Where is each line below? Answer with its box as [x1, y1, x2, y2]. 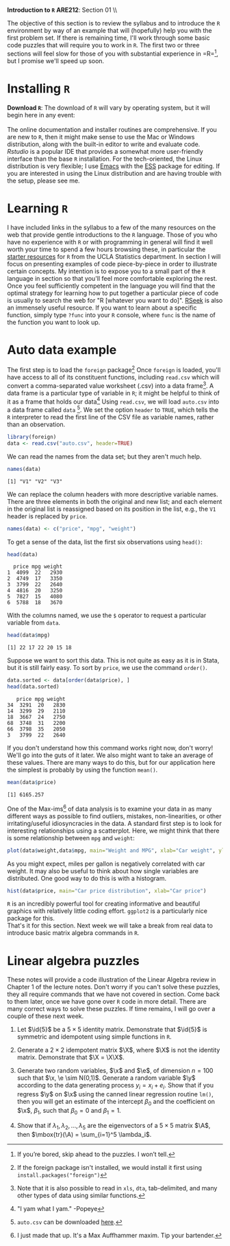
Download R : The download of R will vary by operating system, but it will [7, 103, 210, 112]
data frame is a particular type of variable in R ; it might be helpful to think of [7, 389, 220, 397]
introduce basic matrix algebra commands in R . [7, 929, 140, 937]
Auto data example [7, 342, 117, 358]
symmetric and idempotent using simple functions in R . [16, 1032, 172, 1041]
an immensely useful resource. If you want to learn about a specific [7, 303, 197, 312]
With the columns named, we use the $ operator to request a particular [7, 611, 207, 620]
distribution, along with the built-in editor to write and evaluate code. [7, 140, 201, 148]
